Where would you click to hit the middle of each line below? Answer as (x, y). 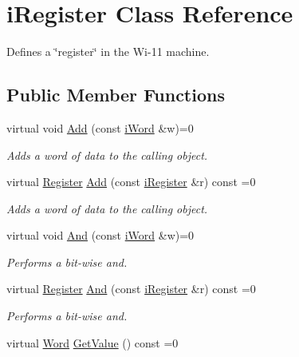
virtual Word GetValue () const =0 (92, 342)
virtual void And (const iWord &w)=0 (100, 235)
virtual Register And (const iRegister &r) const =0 (131, 289)
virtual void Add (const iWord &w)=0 (100, 127)
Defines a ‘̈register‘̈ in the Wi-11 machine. (108, 52)
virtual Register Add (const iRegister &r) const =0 (131, 182)
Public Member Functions (116, 95)
